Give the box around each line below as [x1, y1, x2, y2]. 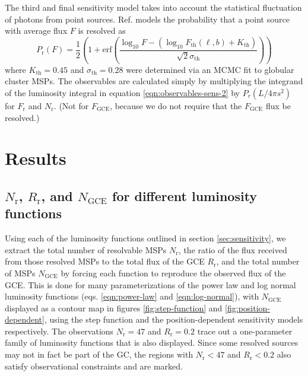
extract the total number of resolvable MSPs [5, 243, 167, 256]
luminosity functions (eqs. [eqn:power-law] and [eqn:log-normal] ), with [5, 290, 259, 302]
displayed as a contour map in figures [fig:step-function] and [5, 301, 223, 314]
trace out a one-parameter [197, 324, 293, 337]
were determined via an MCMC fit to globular [126, 63, 294, 75]
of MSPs [5, 266, 36, 279]
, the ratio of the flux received [178, 243, 287, 256]
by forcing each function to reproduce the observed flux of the [61, 266, 286, 279]
